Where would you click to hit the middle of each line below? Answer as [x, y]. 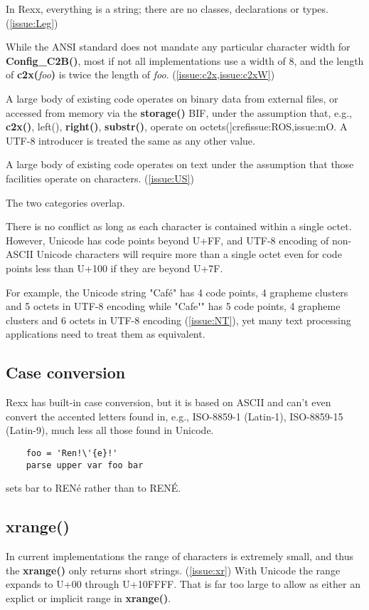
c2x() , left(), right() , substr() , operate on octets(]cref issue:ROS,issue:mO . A [177, 126]
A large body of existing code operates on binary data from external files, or [172, 98]
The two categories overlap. [65, 202]
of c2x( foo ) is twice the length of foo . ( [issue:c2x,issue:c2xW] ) [140, 74]
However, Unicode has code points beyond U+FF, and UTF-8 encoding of [167, 240]
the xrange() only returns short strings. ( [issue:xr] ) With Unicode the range [173, 570]
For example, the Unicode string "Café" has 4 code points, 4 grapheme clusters [177, 292]
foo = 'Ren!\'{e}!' [72, 453]
